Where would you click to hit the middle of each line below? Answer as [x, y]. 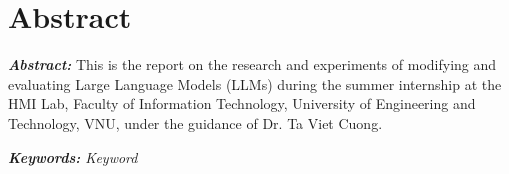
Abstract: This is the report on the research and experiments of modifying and [252, 64]
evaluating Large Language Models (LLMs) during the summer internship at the [255, 83]
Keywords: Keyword [73, 156]
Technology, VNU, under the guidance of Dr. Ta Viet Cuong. [195, 122]
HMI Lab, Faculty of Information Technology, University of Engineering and [242, 103]
